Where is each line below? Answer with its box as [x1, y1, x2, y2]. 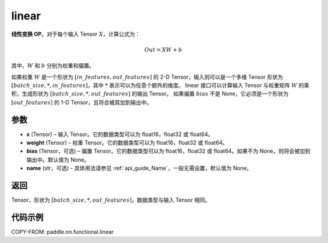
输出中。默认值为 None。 [26, 156, 90, 163]
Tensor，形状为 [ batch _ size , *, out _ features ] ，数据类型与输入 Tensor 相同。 [11, 196, 211, 204]
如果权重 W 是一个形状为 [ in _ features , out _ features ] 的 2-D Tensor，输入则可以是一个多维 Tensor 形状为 [11, 73, 284, 80]
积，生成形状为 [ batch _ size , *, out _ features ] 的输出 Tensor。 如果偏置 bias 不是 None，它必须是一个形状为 [11, 90, 289, 97]
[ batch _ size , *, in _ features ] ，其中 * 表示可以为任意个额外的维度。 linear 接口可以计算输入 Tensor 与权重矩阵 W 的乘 [11, 81, 310, 89]
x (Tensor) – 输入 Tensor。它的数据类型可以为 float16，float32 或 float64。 [26, 131, 214, 138]
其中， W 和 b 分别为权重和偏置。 [11, 62, 95, 69]
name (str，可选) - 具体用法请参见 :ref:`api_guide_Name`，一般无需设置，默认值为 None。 [26, 165, 252, 172]
